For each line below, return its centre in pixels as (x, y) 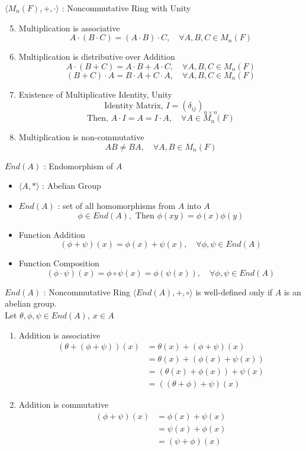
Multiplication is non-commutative (81, 137)
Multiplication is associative (69, 28)
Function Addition (52, 234)
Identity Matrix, (134, 106)
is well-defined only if (234, 291)
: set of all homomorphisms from (117, 205)
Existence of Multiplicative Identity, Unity (95, 94)
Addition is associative (59, 335)
